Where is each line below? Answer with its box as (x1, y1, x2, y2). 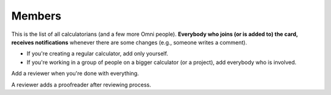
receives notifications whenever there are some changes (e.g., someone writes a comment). (11, 38, 248, 46)
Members (11, 9, 61, 23)
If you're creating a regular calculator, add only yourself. (26, 50, 169, 57)
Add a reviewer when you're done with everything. (11, 70, 139, 77)
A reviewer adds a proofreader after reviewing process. (11, 81, 151, 88)
